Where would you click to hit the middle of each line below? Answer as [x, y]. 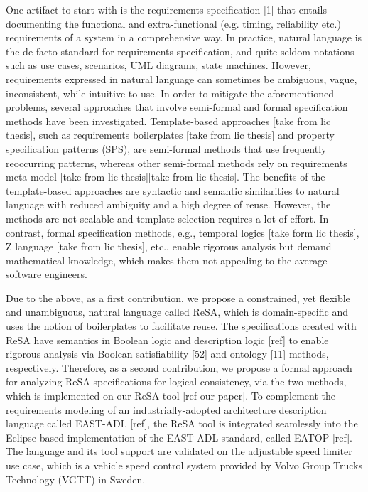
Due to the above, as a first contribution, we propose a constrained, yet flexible [178, 298]
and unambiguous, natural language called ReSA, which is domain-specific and [177, 312]
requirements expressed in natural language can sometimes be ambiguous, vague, [182, 79]
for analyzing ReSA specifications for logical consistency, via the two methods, [176, 381]
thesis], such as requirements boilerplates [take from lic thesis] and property [170, 135]
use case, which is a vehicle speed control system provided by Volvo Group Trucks [184, 465]
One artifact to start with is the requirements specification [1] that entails [167, 9]
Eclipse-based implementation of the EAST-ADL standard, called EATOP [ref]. [179, 437]
